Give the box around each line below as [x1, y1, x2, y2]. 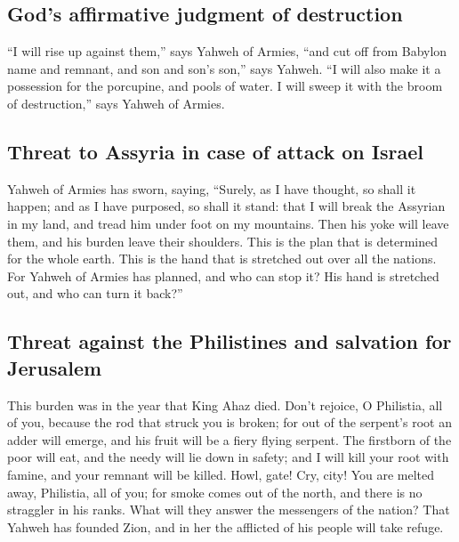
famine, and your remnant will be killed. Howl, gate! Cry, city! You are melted [7, 465, 435, 483]
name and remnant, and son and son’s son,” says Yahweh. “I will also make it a [7, 59, 441, 77]
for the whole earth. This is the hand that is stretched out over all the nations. [7, 249, 437, 268]
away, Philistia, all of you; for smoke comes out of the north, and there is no [7, 482, 423, 501]
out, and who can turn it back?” [7, 284, 183, 303]
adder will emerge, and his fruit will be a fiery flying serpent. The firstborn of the [7, 430, 452, 449]
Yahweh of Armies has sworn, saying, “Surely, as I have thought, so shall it [7, 179, 416, 198]
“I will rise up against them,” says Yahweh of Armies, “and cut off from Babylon [7, 42, 447, 61]
